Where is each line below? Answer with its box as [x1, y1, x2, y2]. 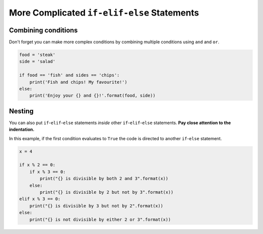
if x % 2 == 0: [19, 162, 56, 168]
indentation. [9, 126, 35, 132]
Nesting [9, 107, 34, 115]
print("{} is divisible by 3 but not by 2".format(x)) [29, 203, 163, 209]
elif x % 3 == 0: [19, 196, 61, 202]
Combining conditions [9, 26, 78, 34]
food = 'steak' [19, 52, 56, 58]
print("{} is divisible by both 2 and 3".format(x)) [39, 176, 169, 181]
